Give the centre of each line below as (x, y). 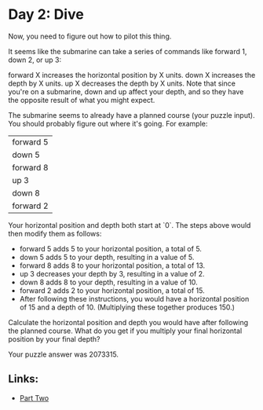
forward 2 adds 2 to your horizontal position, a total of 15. (112, 290)
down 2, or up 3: (35, 60)
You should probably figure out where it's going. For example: (108, 123)
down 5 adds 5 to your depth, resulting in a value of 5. (107, 257)
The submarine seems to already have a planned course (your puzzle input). (131, 115)
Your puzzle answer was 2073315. (64, 354)
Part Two (34, 397)
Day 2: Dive (46, 15)
